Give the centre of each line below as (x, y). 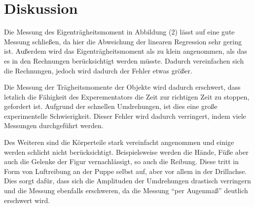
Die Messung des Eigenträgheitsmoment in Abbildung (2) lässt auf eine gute (119, 32)
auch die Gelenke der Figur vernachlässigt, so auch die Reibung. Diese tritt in (121, 161)
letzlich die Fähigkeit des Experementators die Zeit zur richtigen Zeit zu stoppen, (127, 96)
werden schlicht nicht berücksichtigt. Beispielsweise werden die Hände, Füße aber (126, 152)
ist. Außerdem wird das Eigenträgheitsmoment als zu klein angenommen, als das (126, 51)
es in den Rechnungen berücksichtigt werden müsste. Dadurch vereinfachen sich (124, 60)
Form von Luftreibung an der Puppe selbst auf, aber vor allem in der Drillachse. (126, 171)
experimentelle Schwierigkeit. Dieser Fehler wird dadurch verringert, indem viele (125, 116)
